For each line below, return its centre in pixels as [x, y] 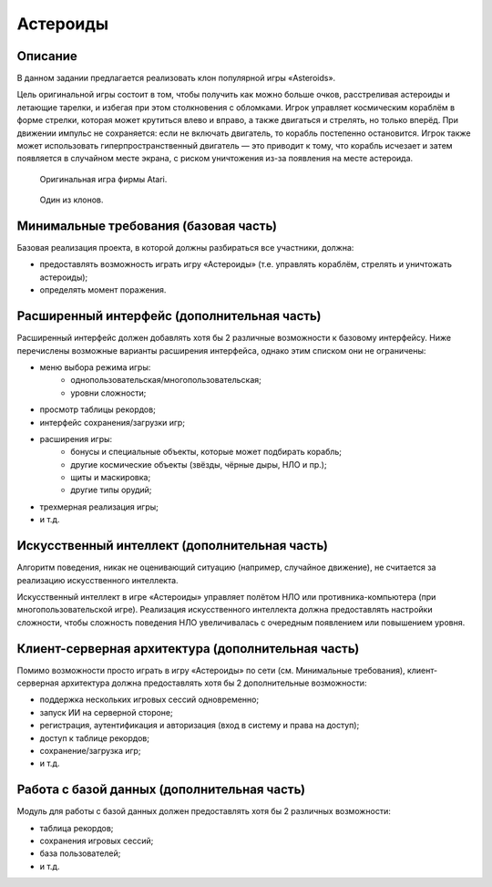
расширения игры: [76, 438]
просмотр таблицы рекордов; [98, 409]
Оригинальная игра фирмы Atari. [103, 179]
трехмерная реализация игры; [99, 507]
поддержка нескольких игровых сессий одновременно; [149, 700]
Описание [47, 56]
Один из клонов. [72, 200]
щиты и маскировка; [111, 478]
